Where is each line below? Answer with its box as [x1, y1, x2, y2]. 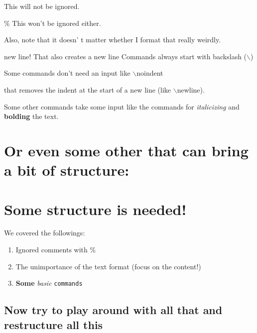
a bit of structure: [4, 160, 129, 180]
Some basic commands [15, 278, 83, 288]
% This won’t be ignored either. [4, 17, 101, 28]
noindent [136, 68, 163, 78]
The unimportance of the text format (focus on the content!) [15, 261, 201, 271]
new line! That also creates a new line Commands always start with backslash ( [4, 51, 247, 61]
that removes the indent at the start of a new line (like [4, 84, 171, 95]
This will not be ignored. [4, 1, 80, 11]
